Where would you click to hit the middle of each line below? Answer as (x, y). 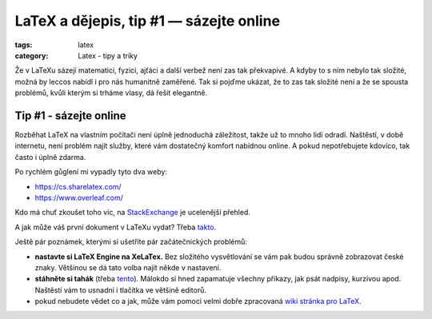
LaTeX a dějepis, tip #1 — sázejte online (147, 21)
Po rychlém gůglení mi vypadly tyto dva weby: (91, 172)
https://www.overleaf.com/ (79, 197)
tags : (24, 45)
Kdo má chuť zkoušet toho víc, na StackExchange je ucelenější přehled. (133, 213)
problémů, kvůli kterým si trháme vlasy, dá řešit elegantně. (111, 93)
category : (32, 55)
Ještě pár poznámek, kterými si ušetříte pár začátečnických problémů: (131, 242)
